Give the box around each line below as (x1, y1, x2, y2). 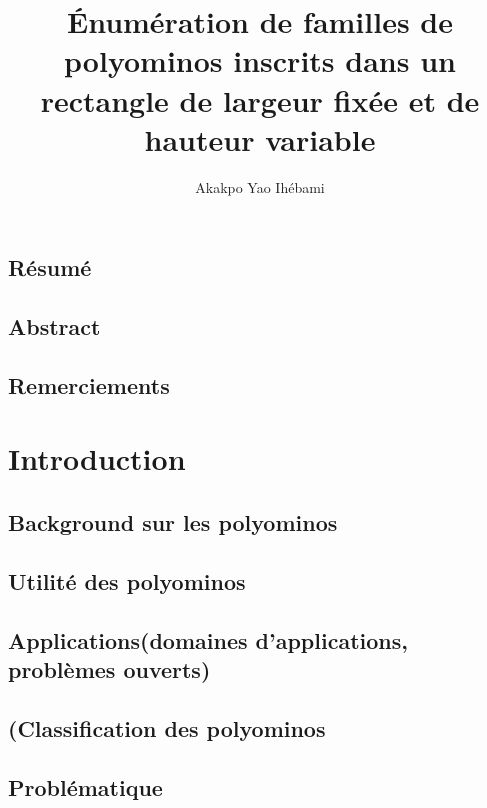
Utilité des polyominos (8, 565, 246, 596)
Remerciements (8, 369, 170, 400)
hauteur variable (144, 118, 376, 159)
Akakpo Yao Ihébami (195, 176, 325, 197)
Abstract (8, 311, 101, 342)
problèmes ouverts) (8, 653, 211, 684)
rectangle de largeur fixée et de (40, 79, 480, 120)
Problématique (8, 771, 163, 802)
